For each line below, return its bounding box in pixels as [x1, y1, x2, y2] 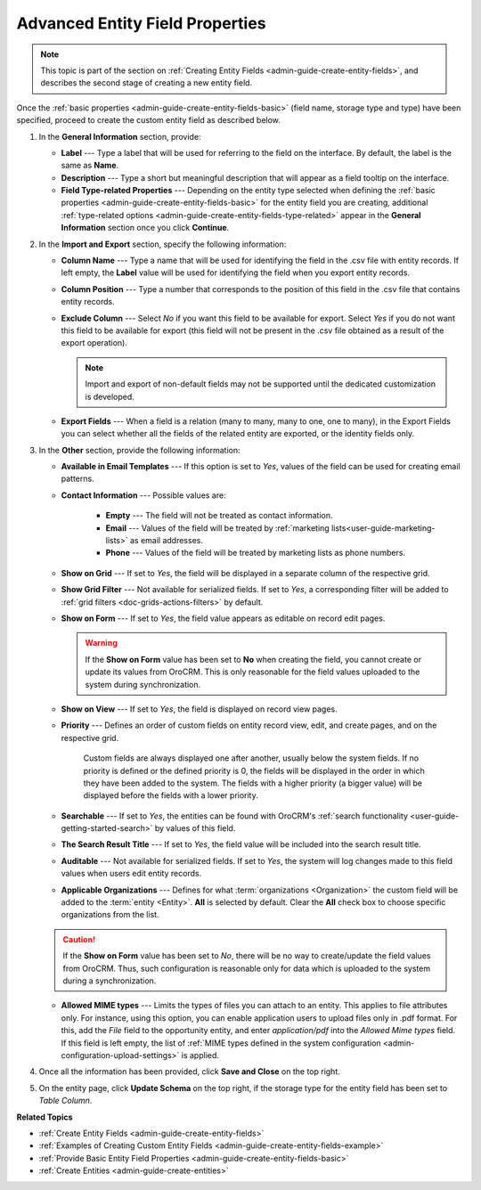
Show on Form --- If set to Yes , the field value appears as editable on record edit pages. [61, 613, 386, 624]
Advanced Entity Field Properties [16, 13, 266, 33]
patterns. [61, 473, 94, 485]
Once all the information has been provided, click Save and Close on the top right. [38, 1066, 340, 1077]
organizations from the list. [61, 909, 159, 920]
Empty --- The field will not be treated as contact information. [105, 510, 333, 521]
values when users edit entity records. [61, 868, 202, 879]
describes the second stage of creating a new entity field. [40, 77, 253, 88]
